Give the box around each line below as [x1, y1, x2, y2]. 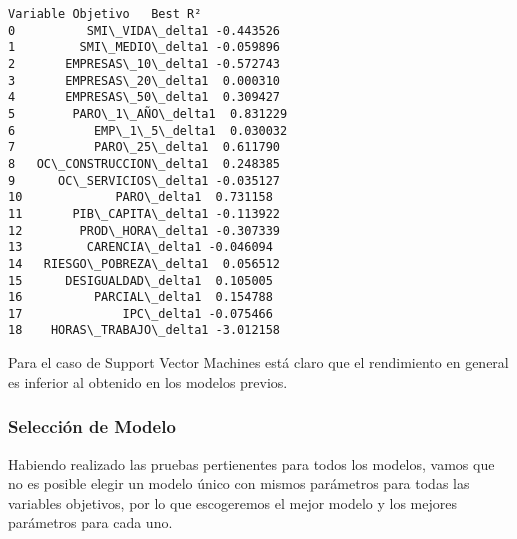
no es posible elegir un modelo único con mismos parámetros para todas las [8, 473, 470, 494]
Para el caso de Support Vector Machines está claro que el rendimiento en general [8, 352, 509, 373]
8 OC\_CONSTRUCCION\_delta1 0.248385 [8, 156, 281, 171]
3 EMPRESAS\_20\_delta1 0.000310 [8, 73, 281, 88]
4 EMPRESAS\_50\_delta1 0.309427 [8, 90, 281, 105]
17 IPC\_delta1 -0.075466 [8, 306, 273, 321]
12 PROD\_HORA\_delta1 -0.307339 [8, 223, 281, 238]
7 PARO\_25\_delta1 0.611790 [8, 140, 281, 155]
